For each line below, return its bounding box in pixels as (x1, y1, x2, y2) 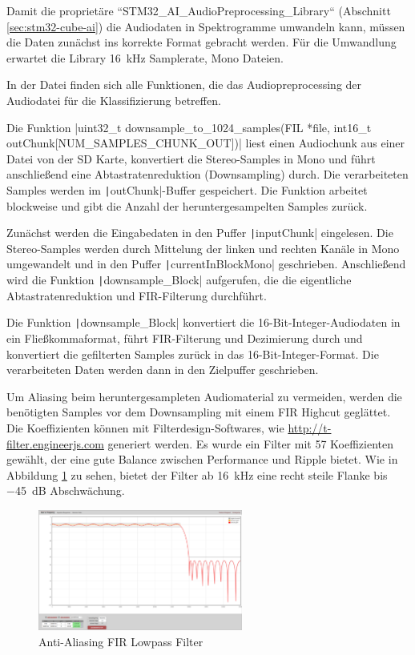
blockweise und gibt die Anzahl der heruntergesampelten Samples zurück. (6, 197, 368, 214)
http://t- (288, 419, 332, 436)
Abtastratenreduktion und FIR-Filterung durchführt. (6, 287, 267, 303)
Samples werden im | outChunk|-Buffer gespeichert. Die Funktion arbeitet (6, 181, 368, 198)
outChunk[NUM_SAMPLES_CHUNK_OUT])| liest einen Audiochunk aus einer (6, 135, 405, 151)
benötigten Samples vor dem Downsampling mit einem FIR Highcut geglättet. (6, 404, 391, 420)
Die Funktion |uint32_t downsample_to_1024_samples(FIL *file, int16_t (6, 119, 372, 135)
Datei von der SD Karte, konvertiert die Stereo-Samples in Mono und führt (6, 150, 376, 167)
